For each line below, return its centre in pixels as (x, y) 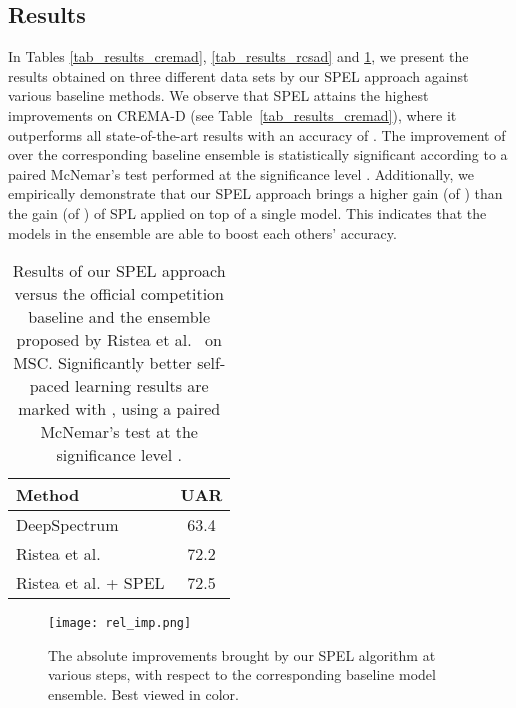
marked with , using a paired (119, 409)
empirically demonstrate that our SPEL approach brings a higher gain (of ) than (255, 193)
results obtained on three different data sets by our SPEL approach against (238, 75)
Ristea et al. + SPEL (90, 583)
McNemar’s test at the (119, 432)
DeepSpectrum (67, 525)
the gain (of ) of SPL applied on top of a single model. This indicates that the (247, 212)
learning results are (142, 386)
